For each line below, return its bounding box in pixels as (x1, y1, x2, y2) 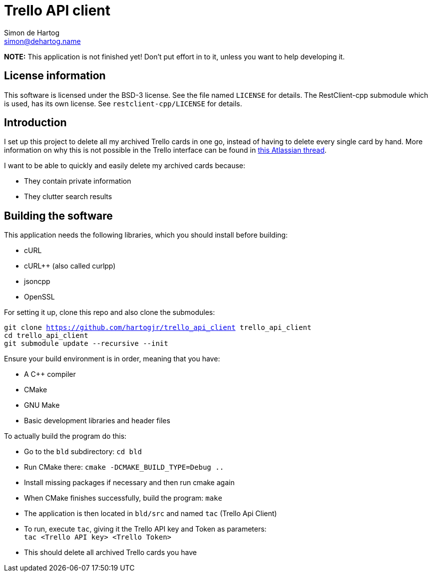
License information (4, 69, 106, 82)
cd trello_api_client (4, 331, 88, 340)
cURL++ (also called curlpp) (24, 262, 116, 271)
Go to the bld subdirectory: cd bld (24, 447, 142, 456)
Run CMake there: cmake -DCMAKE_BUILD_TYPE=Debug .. (24, 463, 224, 472)
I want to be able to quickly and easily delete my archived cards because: (4, 161, 246, 170)
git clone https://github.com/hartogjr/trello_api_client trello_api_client (4, 323, 312, 332)
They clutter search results (24, 192, 112, 201)
